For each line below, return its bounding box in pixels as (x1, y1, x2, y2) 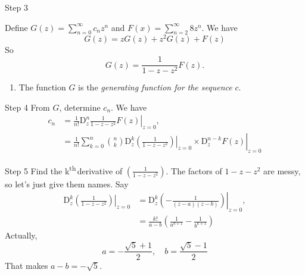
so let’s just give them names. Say (5, 177, 129, 190)
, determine (59, 101, 101, 113)
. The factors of (166, 164, 222, 177)
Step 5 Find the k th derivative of (5, 162, 123, 177)
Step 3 (5, 1, 28, 13)
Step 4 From (5, 101, 50, 113)
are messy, (263, 164, 301, 177)
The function (18, 81, 66, 93)
